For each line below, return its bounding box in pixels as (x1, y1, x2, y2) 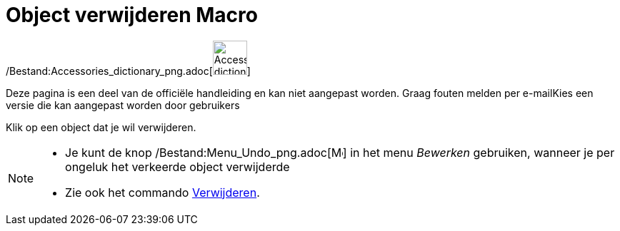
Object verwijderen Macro (6, 3, 258, 27)
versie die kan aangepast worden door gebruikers (6, 98, 240, 111)
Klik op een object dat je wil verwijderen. (6, 120, 196, 133)
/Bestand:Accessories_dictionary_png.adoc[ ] (6, 64, 251, 77)
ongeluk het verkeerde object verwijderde (65, 159, 290, 174)
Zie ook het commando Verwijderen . (65, 185, 260, 200)
